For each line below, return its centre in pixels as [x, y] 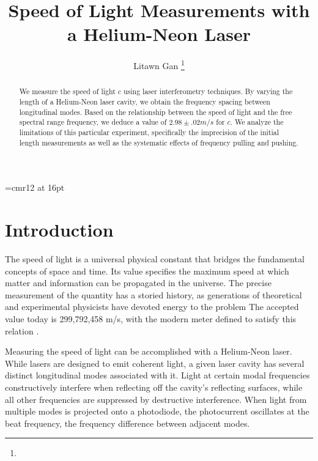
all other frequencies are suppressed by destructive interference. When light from [156, 399]
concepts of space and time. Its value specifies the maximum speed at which [147, 271]
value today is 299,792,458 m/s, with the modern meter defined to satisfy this [151, 318]
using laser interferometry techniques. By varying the [208, 91]
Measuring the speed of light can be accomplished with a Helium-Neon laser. [149, 351]
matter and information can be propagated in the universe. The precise [138, 283]
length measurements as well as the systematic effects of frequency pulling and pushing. [159, 142]
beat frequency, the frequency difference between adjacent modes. [128, 423]
